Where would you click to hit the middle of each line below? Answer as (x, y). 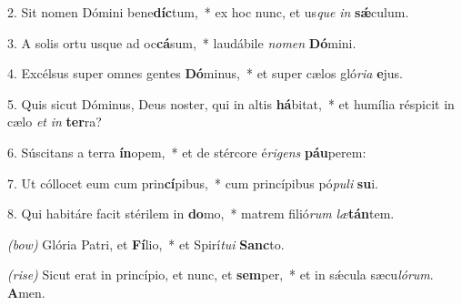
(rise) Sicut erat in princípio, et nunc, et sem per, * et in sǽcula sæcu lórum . (221, 274)
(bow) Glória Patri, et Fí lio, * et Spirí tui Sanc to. (146, 244)
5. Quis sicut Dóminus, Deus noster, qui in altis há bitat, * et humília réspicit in (231, 103)
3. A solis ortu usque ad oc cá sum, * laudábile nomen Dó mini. (182, 42)
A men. (26, 292)
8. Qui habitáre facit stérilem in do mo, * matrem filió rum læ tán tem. (201, 213)
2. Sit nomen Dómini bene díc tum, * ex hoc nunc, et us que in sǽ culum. (208, 12)
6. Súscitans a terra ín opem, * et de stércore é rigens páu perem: (187, 152)
